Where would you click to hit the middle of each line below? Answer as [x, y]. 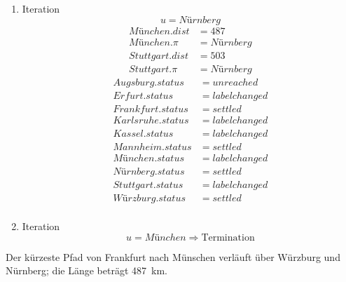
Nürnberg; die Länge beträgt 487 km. [86, 270]
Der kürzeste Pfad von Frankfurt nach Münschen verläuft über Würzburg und [173, 256]
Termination [228, 237]
